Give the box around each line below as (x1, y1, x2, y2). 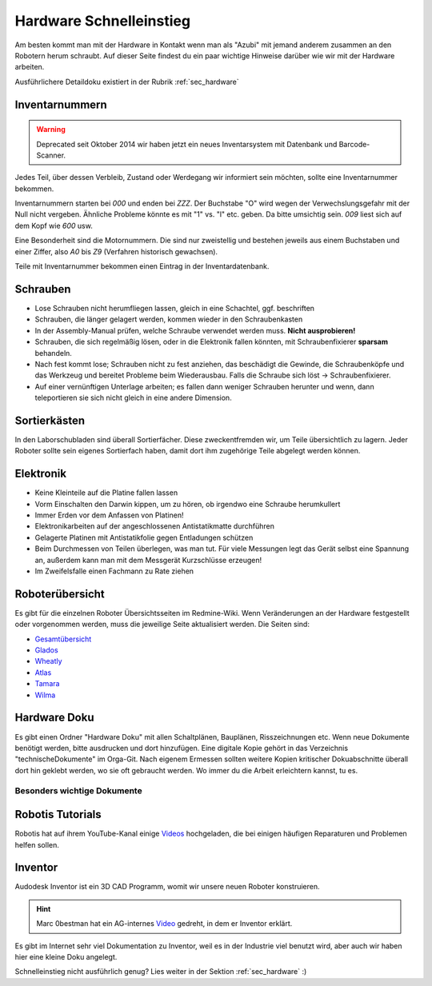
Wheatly (34, 657, 63, 666)
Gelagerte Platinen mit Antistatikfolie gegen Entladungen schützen (34, 533, 254, 542)
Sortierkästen (14, 413, 86, 427)
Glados (34, 645, 59, 655)
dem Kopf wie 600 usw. (14, 221, 94, 230)
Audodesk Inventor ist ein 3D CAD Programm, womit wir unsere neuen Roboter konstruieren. (14, 882, 320, 892)
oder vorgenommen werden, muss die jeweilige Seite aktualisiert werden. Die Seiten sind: (14, 620, 310, 629)
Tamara (34, 679, 60, 689)
